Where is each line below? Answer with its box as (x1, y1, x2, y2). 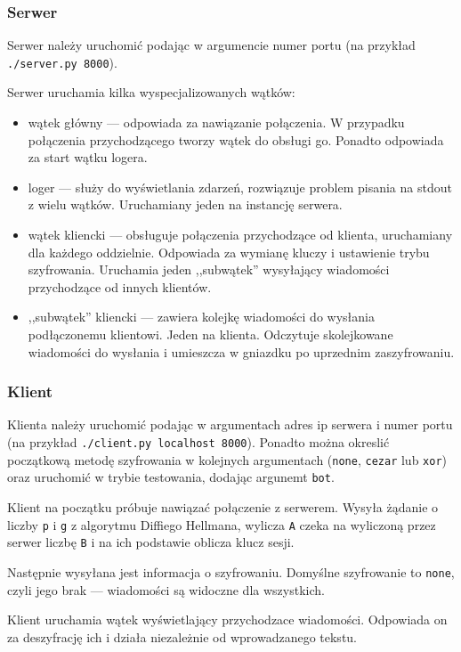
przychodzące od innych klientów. (28, 277, 212, 296)
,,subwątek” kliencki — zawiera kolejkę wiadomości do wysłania (28, 307, 375, 326)
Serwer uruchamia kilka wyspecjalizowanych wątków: (7, 83, 295, 102)
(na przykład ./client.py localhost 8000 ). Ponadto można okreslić (7, 433, 390, 451)
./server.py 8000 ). (7, 53, 117, 71)
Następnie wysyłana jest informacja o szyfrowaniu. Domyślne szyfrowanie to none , (7, 562, 455, 581)
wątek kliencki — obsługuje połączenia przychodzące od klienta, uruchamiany (28, 225, 453, 244)
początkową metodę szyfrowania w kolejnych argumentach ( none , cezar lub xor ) (7, 450, 448, 469)
